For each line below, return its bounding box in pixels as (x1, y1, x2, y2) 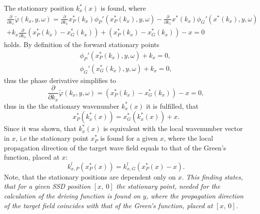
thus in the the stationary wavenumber (4, 100, 119, 111)
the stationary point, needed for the (116, 181, 220, 191)
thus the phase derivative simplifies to (4, 75, 116, 85)
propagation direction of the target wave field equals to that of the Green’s (4, 142, 227, 152)
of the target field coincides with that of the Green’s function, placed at (4, 200, 213, 210)
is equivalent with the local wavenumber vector (103, 123, 243, 133)
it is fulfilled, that (146, 100, 199, 111)
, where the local (163, 133, 213, 143)
